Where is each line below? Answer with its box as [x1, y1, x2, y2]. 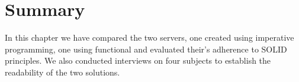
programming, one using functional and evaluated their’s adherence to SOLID [5, 42, 287, 55]
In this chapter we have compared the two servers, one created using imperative [5, 31, 294, 44]
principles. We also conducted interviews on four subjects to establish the [5, 54, 271, 67]
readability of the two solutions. [5, 65, 120, 78]
